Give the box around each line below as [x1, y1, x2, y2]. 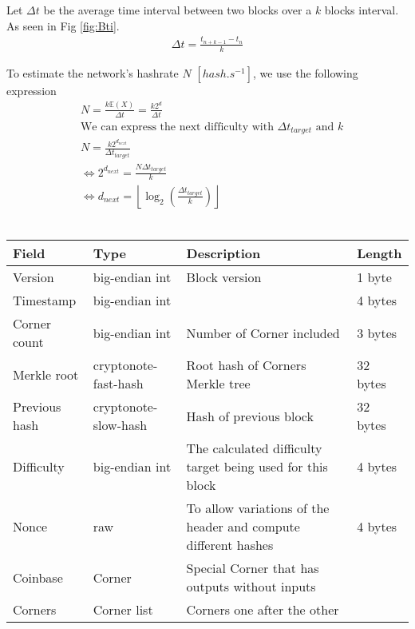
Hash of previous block [186, 406, 314, 425]
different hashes [186, 535, 274, 555]
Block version [186, 268, 262, 287]
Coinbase [13, 567, 63, 587]
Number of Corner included [186, 323, 340, 342]
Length [357, 244, 402, 263]
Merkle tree [186, 374, 251, 393]
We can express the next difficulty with [80, 121, 274, 133]
